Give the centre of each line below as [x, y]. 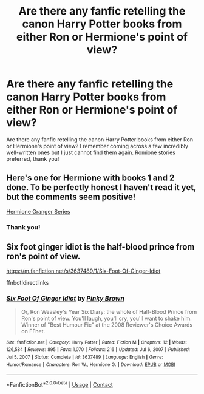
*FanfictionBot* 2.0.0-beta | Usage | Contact [60, 384]
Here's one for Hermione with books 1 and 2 [90, 178]
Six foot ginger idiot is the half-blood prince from [100, 247]
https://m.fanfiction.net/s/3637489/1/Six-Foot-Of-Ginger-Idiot [83, 271]
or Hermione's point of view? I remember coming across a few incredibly [97, 146]
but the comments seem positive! [71, 197]
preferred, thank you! [33, 158]
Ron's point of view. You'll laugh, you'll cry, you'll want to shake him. [107, 318]
